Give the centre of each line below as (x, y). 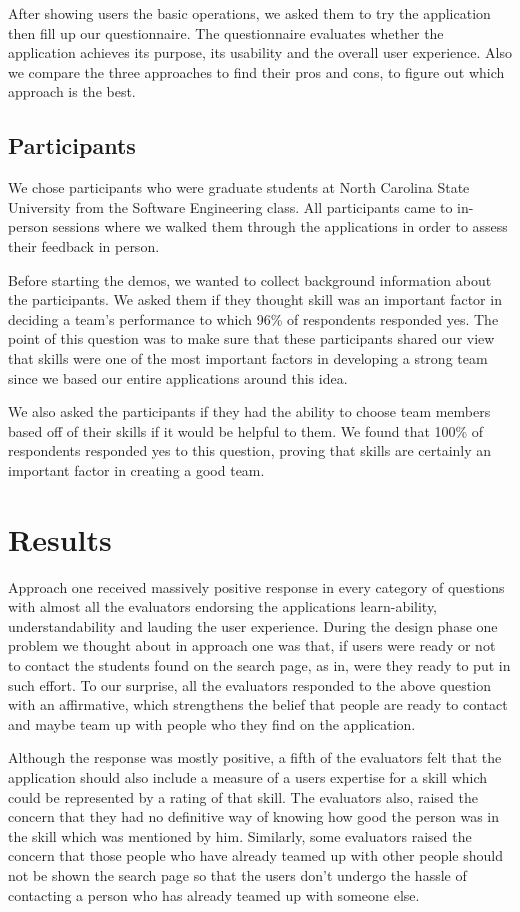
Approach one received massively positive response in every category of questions (256, 586)
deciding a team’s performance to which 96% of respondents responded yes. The (253, 318)
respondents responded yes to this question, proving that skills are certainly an (250, 450)
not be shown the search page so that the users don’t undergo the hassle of (237, 874)
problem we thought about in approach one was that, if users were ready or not (252, 645)
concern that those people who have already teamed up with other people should (255, 855)
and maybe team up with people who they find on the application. (212, 723)
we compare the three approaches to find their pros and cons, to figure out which (256, 71)
